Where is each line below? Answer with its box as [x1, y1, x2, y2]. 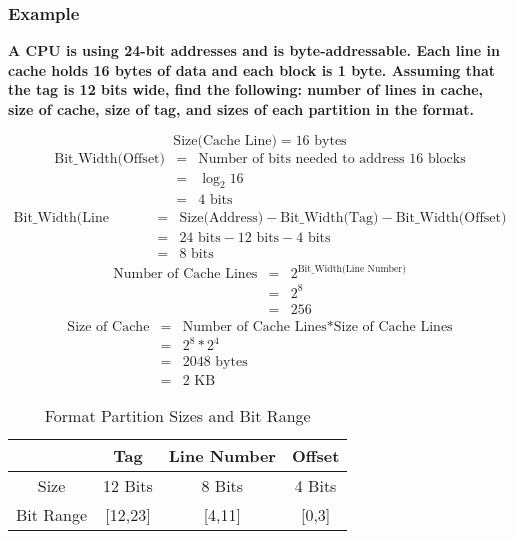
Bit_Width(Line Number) [297, 263, 406, 274]
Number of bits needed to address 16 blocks [198, 151, 466, 166]
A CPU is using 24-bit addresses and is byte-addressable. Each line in [8, 40, 500, 61]
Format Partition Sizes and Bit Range [44, 404, 311, 428]
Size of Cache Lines [333, 319, 453, 334]
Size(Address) [179, 210, 264, 225]
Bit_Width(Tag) [280, 210, 379, 225]
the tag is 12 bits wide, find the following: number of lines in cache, [8, 79, 484, 100]
